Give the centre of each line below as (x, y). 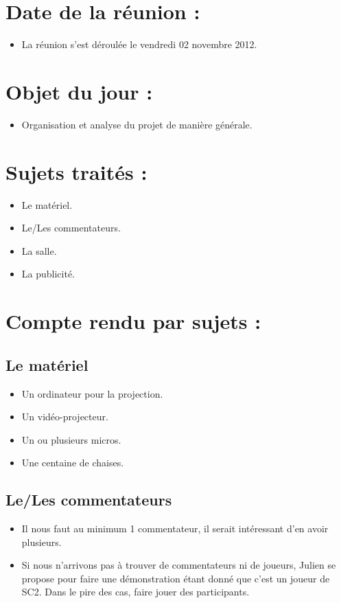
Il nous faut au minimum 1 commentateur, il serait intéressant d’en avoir (175, 528)
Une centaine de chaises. (73, 463)
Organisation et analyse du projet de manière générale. (137, 124)
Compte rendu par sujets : (133, 321)
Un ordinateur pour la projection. (92, 393)
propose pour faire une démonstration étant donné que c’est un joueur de (176, 578)
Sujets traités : (77, 171)
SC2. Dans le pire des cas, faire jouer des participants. (136, 592)
